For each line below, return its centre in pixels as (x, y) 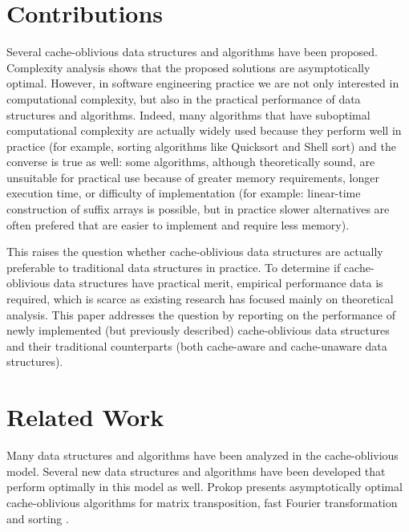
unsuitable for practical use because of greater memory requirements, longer (193, 177)
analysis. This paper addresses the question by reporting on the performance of (201, 314)
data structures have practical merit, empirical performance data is (218, 283)
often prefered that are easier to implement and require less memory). (178, 224)
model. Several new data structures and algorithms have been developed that (196, 471)
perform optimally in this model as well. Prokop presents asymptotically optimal (204, 487)
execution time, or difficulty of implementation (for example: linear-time (184, 193)
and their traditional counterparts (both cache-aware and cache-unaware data (197, 345)
